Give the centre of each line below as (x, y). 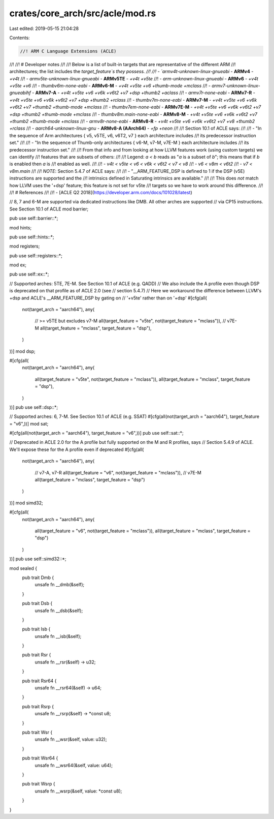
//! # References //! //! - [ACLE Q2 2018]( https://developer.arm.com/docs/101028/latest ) (101, 192)
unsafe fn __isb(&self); (58, 636)
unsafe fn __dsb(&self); (59, 611)
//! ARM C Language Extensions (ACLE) (68, 51)
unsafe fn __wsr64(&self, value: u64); (74, 765)
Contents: (20, 38)
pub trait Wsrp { (39, 784)
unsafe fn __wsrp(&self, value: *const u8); (78, 791)
